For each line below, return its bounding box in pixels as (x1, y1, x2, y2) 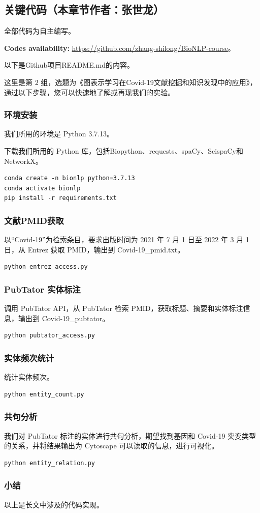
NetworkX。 (4, 155, 43, 166)
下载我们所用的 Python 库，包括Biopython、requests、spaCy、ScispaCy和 (4, 145, 243, 156)
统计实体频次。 (4, 372, 54, 382)
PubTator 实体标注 (4, 282, 81, 295)
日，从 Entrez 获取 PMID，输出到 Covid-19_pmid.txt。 (4, 244, 185, 254)
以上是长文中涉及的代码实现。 (4, 499, 104, 509)
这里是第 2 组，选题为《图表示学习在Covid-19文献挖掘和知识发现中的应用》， (4, 76, 257, 87)
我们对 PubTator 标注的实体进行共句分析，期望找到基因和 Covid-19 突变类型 (4, 430, 256, 441)
